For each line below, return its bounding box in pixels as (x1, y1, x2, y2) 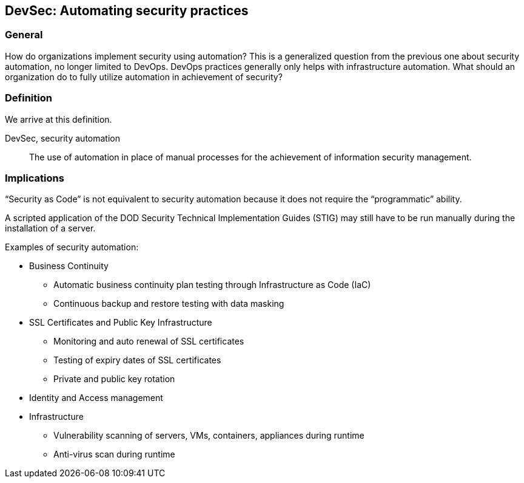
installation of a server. (5, 223, 96, 234)
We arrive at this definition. (5, 114, 112, 125)
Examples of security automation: (5, 242, 139, 253)
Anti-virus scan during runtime (53, 449, 175, 460)
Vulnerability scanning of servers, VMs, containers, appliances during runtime (53, 430, 364, 441)
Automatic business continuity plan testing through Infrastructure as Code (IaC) (53, 279, 371, 290)
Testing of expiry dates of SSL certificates (53, 355, 221, 366)
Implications (5, 171, 64, 184)
